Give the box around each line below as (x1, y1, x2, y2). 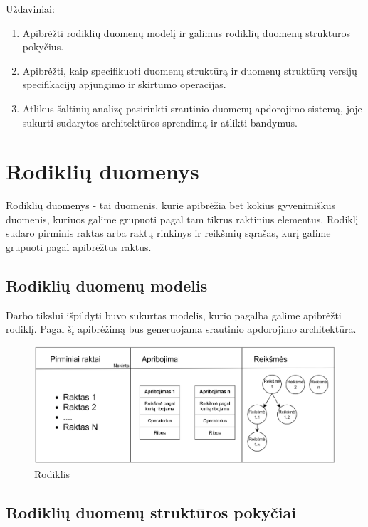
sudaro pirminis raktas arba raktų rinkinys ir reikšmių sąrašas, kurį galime (6, 225, 331, 240)
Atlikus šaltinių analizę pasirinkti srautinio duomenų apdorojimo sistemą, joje (22, 100, 362, 115)
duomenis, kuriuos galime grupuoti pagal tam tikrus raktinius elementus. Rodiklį (6, 211, 359, 226)
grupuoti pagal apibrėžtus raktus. (6, 240, 152, 255)
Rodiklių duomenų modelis (6, 275, 208, 297)
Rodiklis (34, 466, 70, 481)
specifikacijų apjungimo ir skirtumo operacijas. (22, 77, 226, 92)
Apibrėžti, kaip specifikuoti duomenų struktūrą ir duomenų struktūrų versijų (22, 63, 357, 78)
